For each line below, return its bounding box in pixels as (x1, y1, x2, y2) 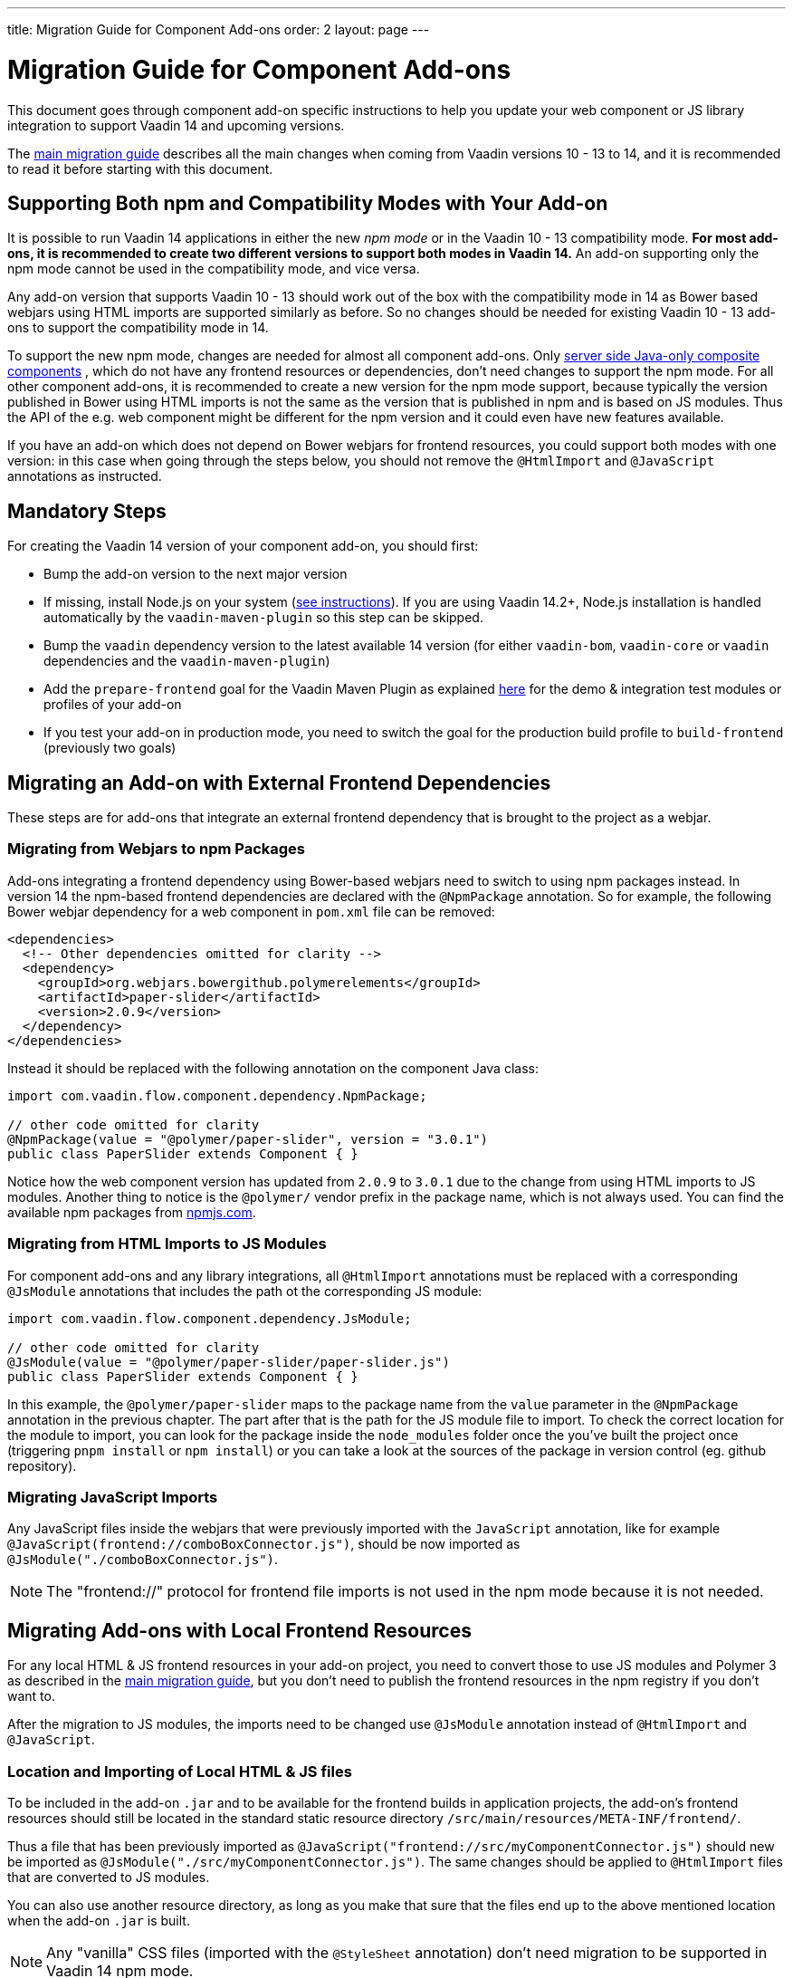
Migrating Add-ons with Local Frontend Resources (7, 1618, 472, 1642)
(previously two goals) (43, 740, 177, 756)
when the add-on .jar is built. (7, 1912, 190, 1928)
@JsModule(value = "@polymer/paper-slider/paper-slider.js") (7, 1354, 450, 1369)
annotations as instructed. (7, 468, 162, 485)
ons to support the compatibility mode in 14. (7, 320, 269, 336)
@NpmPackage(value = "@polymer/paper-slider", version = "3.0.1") (7, 1131, 489, 1147)
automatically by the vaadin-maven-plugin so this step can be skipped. (43, 610, 483, 626)
